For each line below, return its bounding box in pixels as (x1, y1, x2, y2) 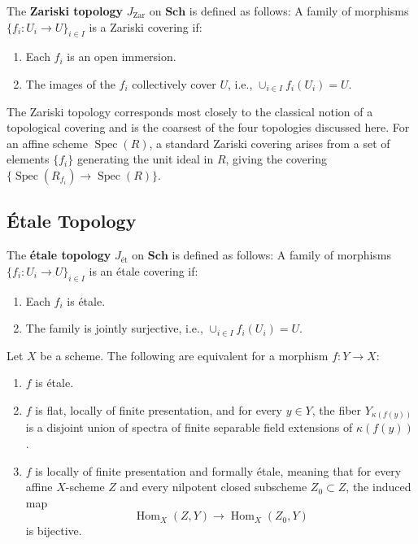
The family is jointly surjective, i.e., (25, 320, 203, 337)
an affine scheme (7, 134, 88, 151)
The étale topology (7, 246, 111, 263)
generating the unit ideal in (76, 150, 214, 168)
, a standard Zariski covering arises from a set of (149, 134, 390, 151)
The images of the (25, 75, 115, 92)
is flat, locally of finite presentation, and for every (35, 401, 282, 418)
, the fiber (311, 401, 362, 418)
